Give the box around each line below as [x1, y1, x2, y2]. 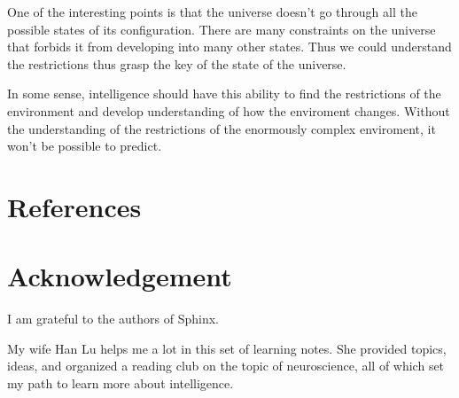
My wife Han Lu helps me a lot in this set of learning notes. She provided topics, [7, 339, 447, 357]
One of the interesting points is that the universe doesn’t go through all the [7, 3, 417, 20]
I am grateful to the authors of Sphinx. [7, 309, 219, 328]
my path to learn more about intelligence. [7, 374, 234, 393]
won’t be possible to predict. [7, 137, 162, 155]
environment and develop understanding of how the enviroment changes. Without [7, 101, 450, 120]
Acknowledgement [7, 258, 232, 294]
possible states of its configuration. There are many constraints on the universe [7, 20, 436, 38]
